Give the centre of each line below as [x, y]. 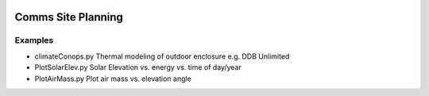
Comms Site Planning [69, 17]
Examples [34, 40]
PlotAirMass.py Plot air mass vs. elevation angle [113, 79]
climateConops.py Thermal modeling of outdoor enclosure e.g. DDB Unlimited [162, 56]
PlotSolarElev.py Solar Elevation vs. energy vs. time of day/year [138, 67]
